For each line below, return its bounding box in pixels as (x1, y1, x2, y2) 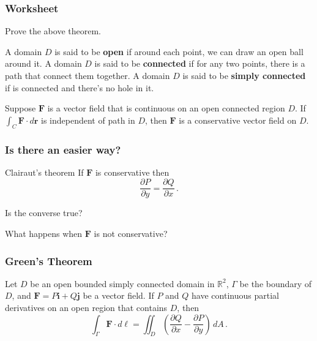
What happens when (5, 227, 83, 240)
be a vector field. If (83, 289, 154, 302)
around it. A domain (5, 57, 82, 70)
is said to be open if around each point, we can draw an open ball (54, 45, 304, 58)
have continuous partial (192, 289, 279, 302)
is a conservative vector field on (179, 113, 297, 126)
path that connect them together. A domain (5, 69, 170, 81)
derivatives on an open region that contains (5, 301, 168, 314)
